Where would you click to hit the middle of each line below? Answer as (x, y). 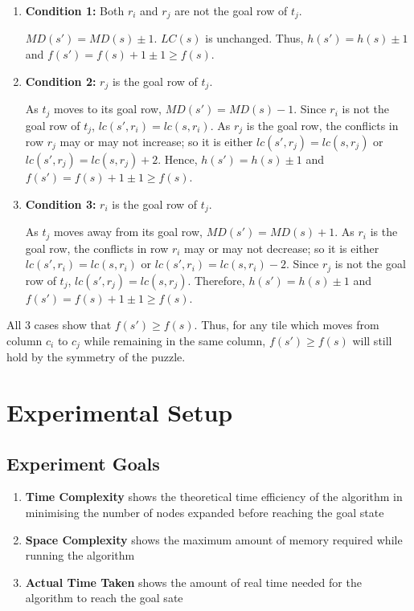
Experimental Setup (120, 411)
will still (372, 340)
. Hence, (178, 159)
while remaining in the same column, (175, 340)
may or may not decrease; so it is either (282, 248)
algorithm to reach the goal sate (104, 598)
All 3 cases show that (59, 325)
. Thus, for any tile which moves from (287, 325)
